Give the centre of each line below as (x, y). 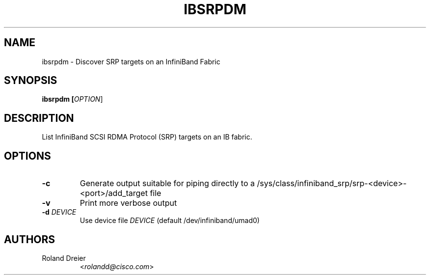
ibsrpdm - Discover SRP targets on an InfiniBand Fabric (131, 61)
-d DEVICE (59, 212)
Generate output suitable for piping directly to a (167, 183)
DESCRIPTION (39, 118)
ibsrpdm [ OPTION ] (72, 99)
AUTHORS (30, 239)
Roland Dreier (64, 258)
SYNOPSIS (31, 81)
